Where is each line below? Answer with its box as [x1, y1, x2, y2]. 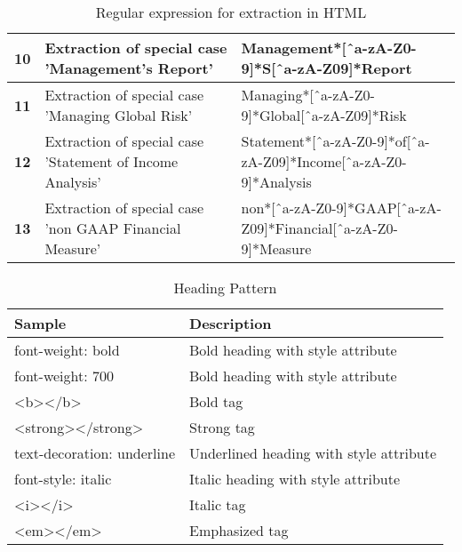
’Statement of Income [44, 151, 179, 172]
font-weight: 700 [14, 365, 115, 386]
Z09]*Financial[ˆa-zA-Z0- [241, 218, 398, 238]
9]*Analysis [241, 172, 312, 192]
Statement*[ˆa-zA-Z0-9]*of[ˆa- [241, 131, 430, 151]
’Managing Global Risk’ [44, 105, 193, 125]
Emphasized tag [189, 520, 289, 540]
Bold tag [189, 391, 243, 412]
